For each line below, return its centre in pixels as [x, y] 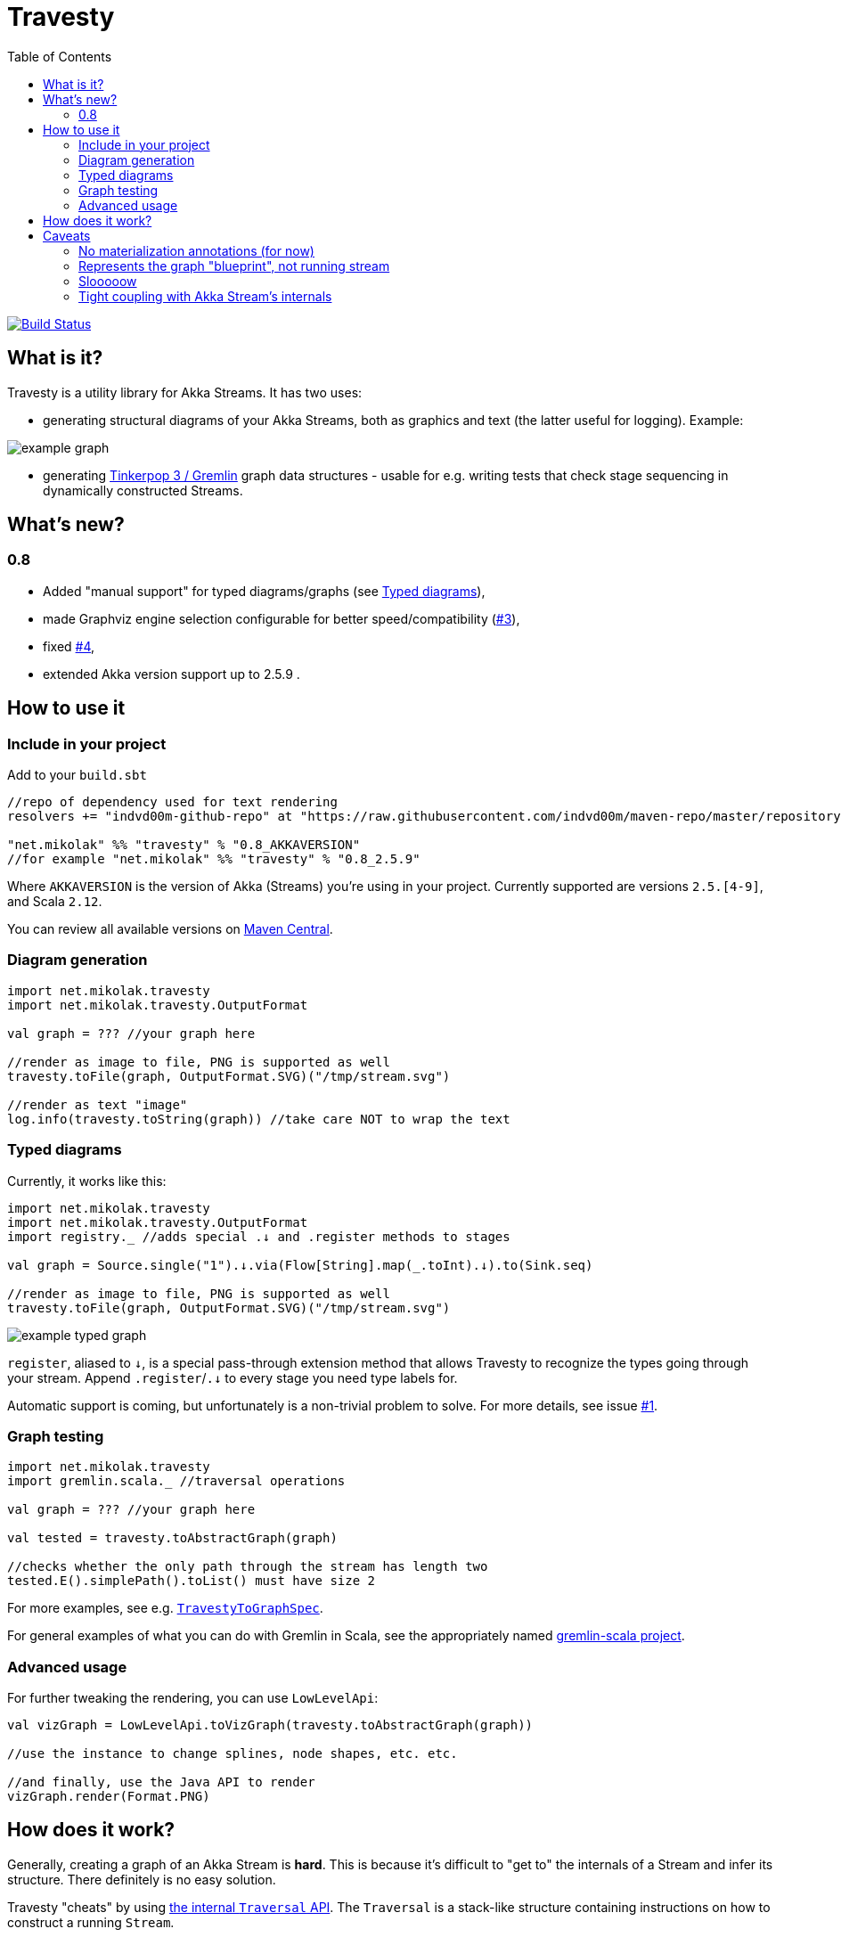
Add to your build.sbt [77, 775]
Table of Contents [60, 56]
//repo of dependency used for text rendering [172, 802]
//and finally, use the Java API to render [161, 1782]
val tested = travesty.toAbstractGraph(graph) [172, 1538]
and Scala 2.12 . [55, 902]
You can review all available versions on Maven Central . [170, 929]
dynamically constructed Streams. [143, 490]
